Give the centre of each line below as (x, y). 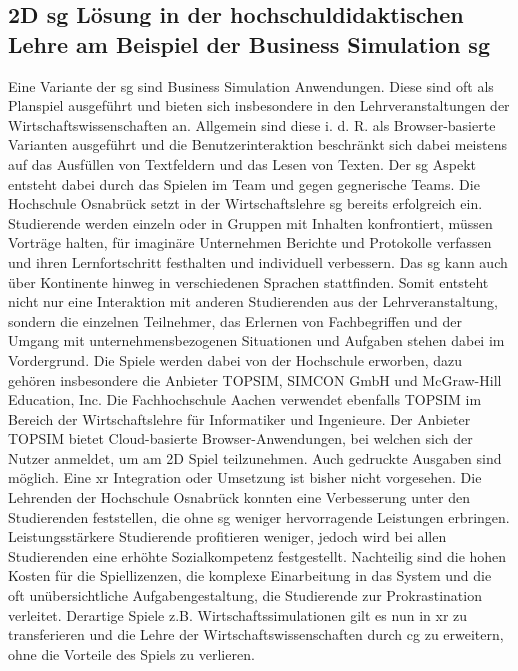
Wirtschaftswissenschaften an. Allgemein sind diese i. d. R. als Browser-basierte (252, 124)
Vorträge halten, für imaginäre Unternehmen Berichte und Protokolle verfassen (250, 242)
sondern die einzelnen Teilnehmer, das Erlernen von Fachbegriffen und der (235, 320)
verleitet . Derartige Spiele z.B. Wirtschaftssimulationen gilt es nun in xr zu (238, 614)
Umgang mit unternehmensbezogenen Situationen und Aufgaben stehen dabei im (256, 340)
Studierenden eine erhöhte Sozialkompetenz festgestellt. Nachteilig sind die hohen (257, 555)
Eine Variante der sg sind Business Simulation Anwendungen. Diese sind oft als (251, 85)
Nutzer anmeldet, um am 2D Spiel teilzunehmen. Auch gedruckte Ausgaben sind (255, 457)
